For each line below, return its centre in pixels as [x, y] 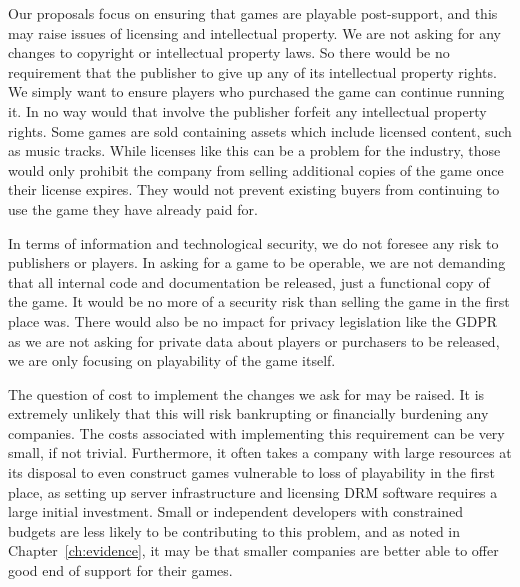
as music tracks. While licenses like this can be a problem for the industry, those [254, 150]
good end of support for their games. [120, 570]
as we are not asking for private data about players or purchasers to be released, [254, 340]
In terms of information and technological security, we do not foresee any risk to [253, 242]
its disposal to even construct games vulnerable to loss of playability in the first [251, 472]
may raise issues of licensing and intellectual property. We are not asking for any [254, 32]
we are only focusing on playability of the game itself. [172, 360]
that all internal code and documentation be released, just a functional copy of [249, 281]
